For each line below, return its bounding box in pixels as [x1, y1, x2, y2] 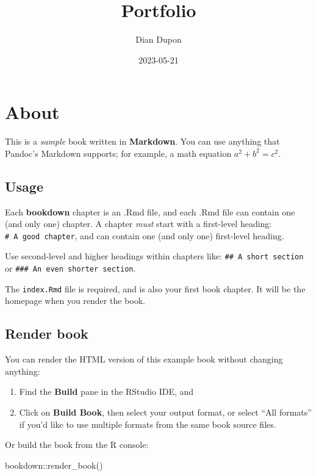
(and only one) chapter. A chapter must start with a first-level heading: [5, 217, 272, 230]
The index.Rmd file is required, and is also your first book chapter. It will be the [5, 282, 306, 295]
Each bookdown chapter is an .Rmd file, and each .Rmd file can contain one [5, 205, 295, 218]
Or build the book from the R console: [5, 438, 149, 451]
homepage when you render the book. [5, 294, 145, 307]
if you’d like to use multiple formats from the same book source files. [19, 417, 276, 430]
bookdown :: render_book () [5, 458, 103, 471]
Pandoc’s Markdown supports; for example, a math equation [5, 146, 232, 159]
